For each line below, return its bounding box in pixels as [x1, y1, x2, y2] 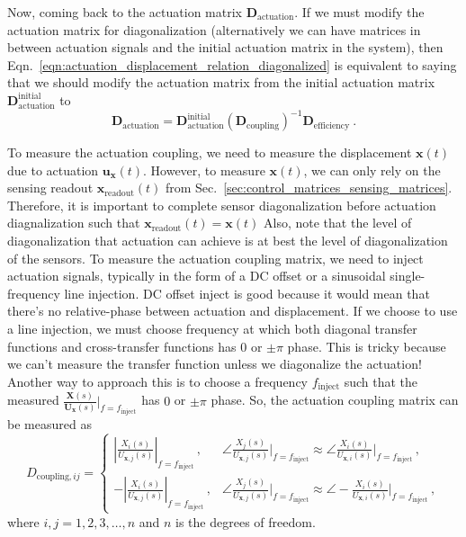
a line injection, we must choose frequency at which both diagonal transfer [7, 319, 417, 337]
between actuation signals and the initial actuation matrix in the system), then [7, 38, 444, 57]
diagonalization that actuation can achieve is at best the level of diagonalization [7, 231, 448, 250]
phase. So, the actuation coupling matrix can [211, 390, 459, 409]
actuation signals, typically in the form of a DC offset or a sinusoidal [7, 266, 386, 285]
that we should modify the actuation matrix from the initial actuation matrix [7, 73, 435, 92]
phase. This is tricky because [287, 336, 446, 355]
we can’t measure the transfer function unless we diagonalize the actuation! [7, 354, 422, 373]
